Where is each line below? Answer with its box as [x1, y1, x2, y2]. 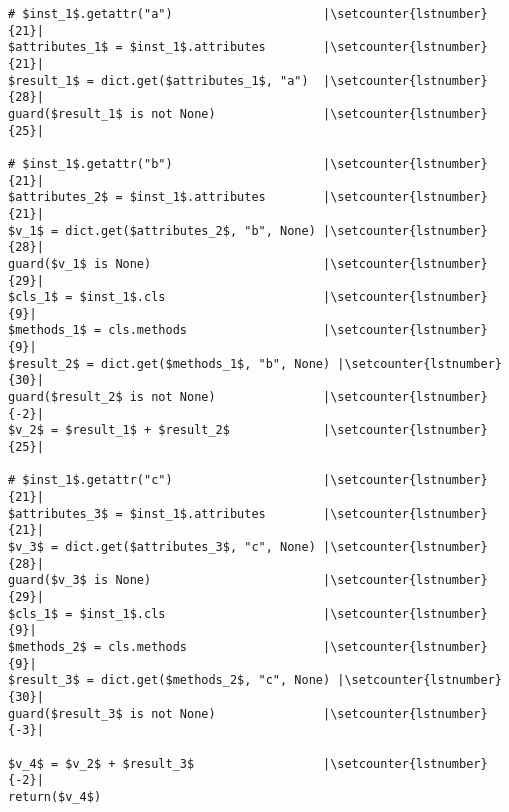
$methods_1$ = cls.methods [8, 323, 187, 338]
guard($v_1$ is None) [8, 256, 152, 271]
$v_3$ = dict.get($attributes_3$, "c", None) [8, 540, 316, 554]
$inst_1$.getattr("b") [22, 156, 173, 171]
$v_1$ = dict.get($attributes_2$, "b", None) [8, 223, 316, 238]
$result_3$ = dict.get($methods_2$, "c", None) [8, 673, 331, 688]
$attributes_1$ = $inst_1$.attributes [8, 40, 266, 55]
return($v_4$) [8, 789, 102, 804]
